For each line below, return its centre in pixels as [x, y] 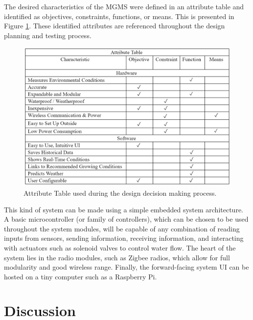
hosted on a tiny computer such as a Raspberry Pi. [80, 276]
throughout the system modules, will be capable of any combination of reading [122, 228]
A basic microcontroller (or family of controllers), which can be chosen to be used [126, 219]
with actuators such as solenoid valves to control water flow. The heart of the [120, 247]
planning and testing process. [48, 35]
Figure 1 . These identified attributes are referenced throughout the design [115, 26]
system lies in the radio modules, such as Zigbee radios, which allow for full [117, 257]
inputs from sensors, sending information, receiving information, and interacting [124, 238]
